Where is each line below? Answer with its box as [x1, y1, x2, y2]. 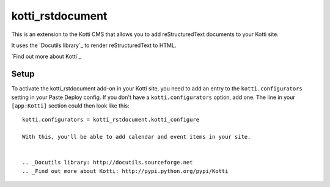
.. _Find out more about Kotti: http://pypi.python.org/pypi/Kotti [22, 167, 229, 174]
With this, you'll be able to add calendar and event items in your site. [22, 133, 251, 141]
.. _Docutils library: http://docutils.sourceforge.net [22, 159, 193, 166]
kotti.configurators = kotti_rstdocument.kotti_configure [22, 116, 200, 123]
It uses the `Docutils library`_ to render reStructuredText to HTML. [11, 42, 177, 49]
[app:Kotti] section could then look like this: [11, 102, 130, 109]
